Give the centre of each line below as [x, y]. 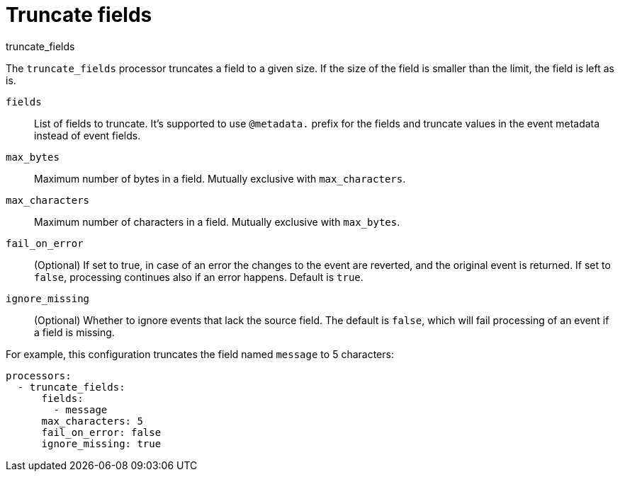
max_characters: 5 [92, 421]
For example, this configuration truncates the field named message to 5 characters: [200, 354]
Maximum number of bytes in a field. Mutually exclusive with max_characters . [220, 178]
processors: [39, 375]
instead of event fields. [88, 135]
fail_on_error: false [101, 432]
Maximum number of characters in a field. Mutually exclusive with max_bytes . [217, 222]
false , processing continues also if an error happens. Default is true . [199, 277]
